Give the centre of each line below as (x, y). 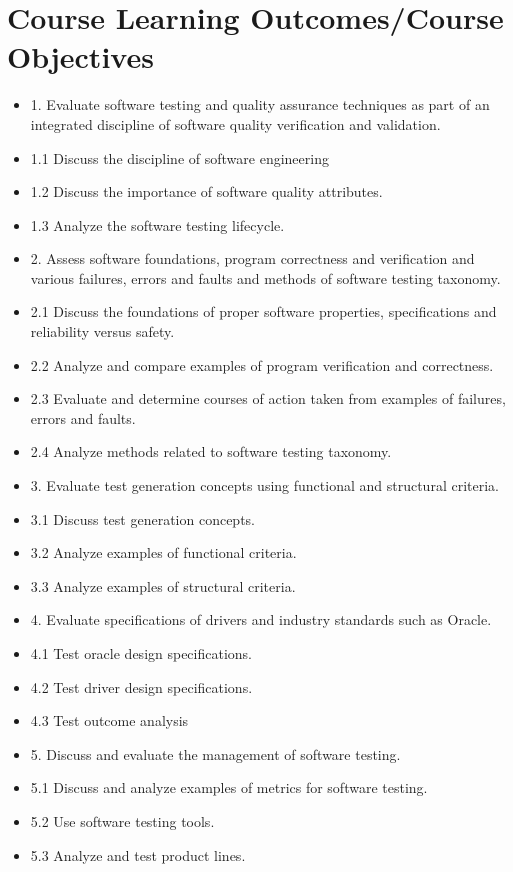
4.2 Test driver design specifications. (141, 686)
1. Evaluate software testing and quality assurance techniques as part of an (260, 104)
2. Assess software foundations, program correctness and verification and (252, 258)
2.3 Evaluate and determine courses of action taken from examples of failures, (268, 398)
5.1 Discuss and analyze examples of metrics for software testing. (229, 787)
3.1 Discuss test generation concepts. (142, 518)
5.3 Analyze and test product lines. (138, 854)
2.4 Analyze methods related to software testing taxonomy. (211, 451)
